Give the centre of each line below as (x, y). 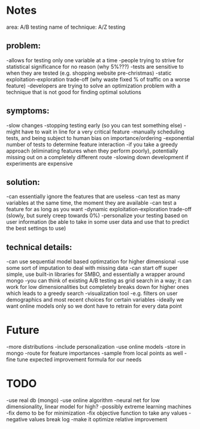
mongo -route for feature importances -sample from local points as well (95, 353)
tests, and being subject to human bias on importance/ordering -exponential (100, 138)
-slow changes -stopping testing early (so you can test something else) (94, 125)
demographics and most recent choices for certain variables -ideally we (95, 300)
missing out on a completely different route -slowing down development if (97, 157)
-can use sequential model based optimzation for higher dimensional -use (97, 261)
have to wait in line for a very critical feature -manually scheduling (103, 132)
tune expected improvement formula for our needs (79, 360)
